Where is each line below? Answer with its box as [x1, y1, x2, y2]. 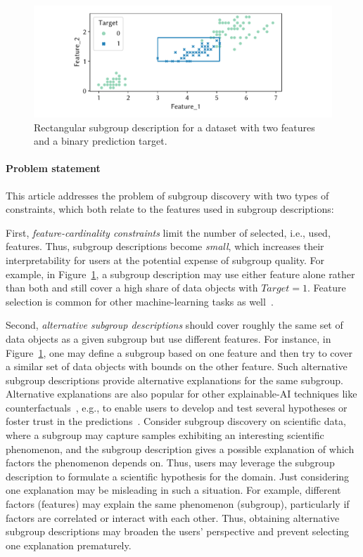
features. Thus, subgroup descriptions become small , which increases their [6, 239, 324, 254]
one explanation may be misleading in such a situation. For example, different [6, 483, 341, 497]
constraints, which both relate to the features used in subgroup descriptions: [6, 202, 334, 216]
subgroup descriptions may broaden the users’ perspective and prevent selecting [6, 524, 350, 539]
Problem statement [6, 161, 101, 176]
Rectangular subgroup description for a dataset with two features [34, 119, 315, 134]
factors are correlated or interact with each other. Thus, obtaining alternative [6, 510, 340, 525]
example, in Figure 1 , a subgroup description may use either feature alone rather [6, 266, 355, 281]
